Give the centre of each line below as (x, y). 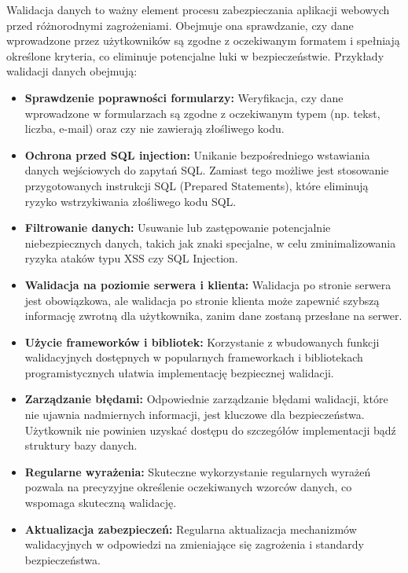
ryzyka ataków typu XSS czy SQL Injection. (131, 258)
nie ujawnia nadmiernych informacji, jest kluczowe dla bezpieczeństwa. (195, 415)
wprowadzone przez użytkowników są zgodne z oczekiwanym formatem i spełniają (203, 40)
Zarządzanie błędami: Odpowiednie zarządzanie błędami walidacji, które (206, 399)
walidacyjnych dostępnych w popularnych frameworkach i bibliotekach (194, 357)
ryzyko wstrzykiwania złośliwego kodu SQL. (130, 201)
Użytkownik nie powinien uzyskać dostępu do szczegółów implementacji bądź (210, 430)
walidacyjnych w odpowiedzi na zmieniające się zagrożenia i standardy (194, 544)
